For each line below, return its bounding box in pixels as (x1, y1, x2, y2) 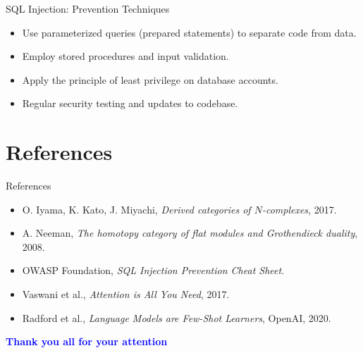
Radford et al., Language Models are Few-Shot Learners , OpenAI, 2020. (22, 310, 331, 325)
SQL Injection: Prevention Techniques (6, 1, 170, 16)
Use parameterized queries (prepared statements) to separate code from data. (22, 25, 357, 39)
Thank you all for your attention (6, 334, 168, 349)
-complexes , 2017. (262, 202, 337, 216)
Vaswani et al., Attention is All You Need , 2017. (22, 287, 230, 302)
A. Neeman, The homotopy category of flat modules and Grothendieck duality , (22, 225, 358, 240)
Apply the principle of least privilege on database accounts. (22, 72, 278, 87)
